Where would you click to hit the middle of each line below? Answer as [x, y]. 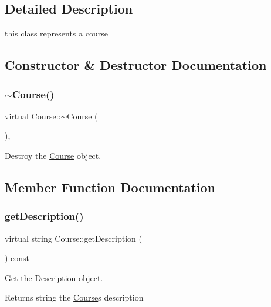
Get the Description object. [54, 277]
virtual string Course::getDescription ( [73, 238]
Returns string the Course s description [74, 297]
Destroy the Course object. [53, 155]
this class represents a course [56, 33]
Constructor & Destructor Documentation [136, 65]
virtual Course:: [33, 116]
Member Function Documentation [110, 187]
